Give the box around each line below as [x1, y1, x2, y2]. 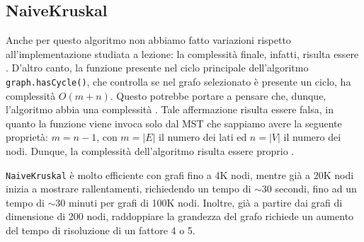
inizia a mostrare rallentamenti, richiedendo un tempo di [6, 181, 251, 196]
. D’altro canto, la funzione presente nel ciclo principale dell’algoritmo [6, 60, 309, 75]
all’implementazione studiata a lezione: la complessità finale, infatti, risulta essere [6, 46, 359, 61]
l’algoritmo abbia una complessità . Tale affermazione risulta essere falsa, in [6, 102, 334, 117]
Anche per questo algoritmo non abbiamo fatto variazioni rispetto [6, 33, 291, 47]
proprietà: [6, 129, 48, 144]
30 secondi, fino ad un [261, 181, 357, 196]
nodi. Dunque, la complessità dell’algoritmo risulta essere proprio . [6, 144, 295, 159]
